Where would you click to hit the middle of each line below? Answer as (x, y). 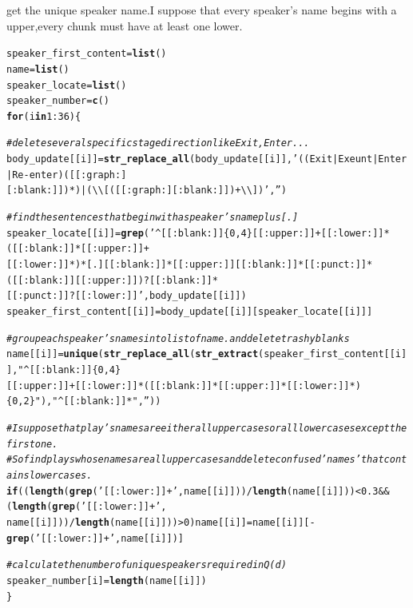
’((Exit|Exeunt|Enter (349, 159)
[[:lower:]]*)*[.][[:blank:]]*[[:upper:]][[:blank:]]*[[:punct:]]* (190, 265)
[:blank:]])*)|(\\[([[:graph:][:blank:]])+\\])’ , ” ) (147, 191)
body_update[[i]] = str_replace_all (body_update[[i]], (149, 159)
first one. (32, 444)
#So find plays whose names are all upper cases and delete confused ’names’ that (195, 460)
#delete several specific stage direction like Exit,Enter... (158, 143)
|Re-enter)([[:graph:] (67, 175)
